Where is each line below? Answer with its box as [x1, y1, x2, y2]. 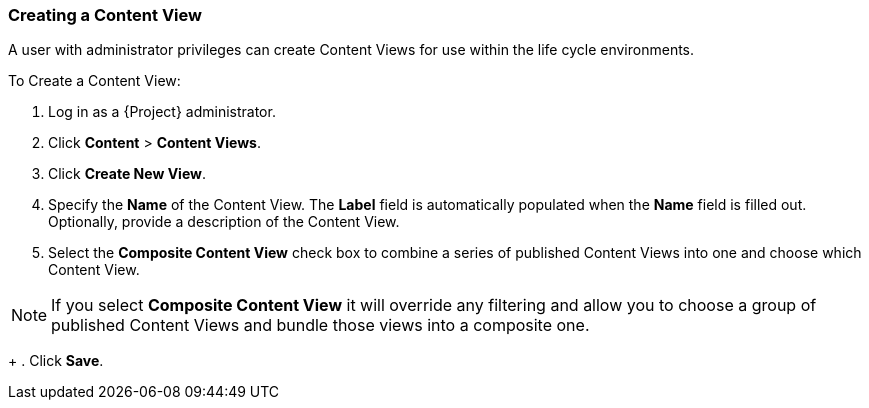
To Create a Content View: [8, 72, 181, 90]
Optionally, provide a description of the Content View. [48, 213, 400, 231]
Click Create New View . [48, 165, 206, 183]
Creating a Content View [8, 5, 202, 25]
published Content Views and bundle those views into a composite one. [51, 315, 590, 336]
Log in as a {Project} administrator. [48, 103, 276, 121]
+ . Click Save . [8, 352, 104, 370]
